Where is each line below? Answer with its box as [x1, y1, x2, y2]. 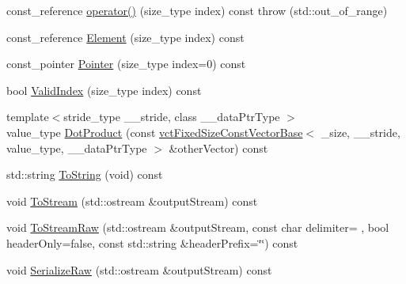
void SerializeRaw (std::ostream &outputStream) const [6, 261, 272, 278]
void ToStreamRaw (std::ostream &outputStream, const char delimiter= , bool [6, 219, 389, 236]
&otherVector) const [169, 139, 268, 156]
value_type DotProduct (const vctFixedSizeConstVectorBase [6, 123, 303, 140]
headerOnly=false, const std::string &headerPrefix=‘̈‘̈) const [6, 234, 298, 251]
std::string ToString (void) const [6, 166, 163, 183]
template [6, 108, 49, 125]
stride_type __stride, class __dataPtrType [63, 108, 280, 125]
